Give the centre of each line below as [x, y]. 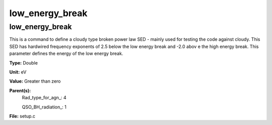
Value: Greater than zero [35, 81]
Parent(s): [20, 90]
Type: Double [23, 62]
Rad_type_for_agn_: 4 [44, 98]
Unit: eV [18, 72]
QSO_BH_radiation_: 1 [44, 107]
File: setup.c [22, 116]
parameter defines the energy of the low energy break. [66, 53]
